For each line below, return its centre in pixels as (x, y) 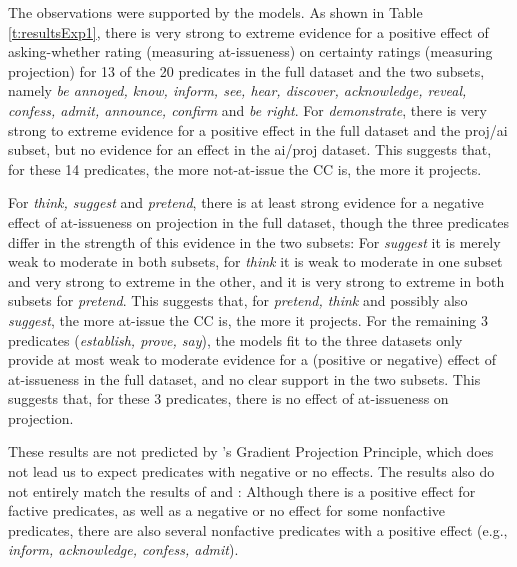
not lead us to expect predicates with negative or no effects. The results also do (251, 471)
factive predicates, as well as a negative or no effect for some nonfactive (227, 510)
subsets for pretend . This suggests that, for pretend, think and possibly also (238, 300)
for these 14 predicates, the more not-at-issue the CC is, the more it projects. (245, 168)
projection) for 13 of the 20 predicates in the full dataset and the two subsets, (246, 70)
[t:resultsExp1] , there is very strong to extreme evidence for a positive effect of (248, 31)
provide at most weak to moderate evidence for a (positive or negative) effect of (252, 359)
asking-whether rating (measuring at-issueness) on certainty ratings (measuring (250, 51)
